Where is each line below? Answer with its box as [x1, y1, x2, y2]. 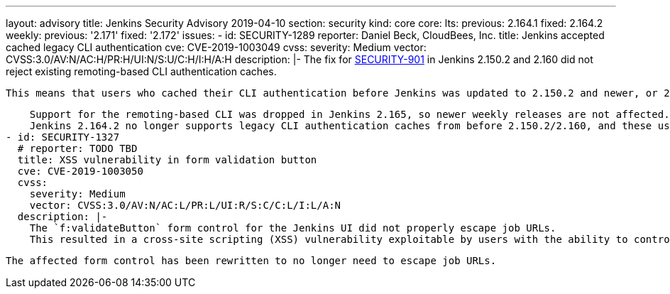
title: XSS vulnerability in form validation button [17, 154, 317, 165]
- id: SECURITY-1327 [6, 131, 120, 143]
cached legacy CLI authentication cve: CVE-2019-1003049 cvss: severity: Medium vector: [6, 41, 427, 53]
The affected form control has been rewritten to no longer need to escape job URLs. [6, 255, 497, 266]
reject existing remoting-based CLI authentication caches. [6, 65, 277, 77]
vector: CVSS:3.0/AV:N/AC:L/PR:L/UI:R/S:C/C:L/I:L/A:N [29, 200, 341, 211]
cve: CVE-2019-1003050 [17, 165, 143, 177]
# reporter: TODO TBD [17, 143, 138, 154]
